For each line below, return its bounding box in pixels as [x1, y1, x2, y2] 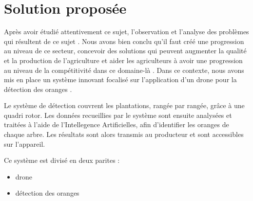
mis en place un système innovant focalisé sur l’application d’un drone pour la [4, 74, 237, 85]
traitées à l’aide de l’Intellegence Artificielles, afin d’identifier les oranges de [4, 119, 229, 130]
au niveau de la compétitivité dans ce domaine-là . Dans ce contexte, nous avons [4, 65, 244, 75]
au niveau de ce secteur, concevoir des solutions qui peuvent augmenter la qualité [4, 45, 247, 56]
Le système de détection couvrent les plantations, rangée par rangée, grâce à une [4, 100, 245, 111]
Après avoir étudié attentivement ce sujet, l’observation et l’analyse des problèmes [4, 26, 249, 37]
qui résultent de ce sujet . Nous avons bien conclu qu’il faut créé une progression [4, 36, 244, 46]
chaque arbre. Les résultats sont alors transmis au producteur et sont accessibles [4, 129, 244, 139]
